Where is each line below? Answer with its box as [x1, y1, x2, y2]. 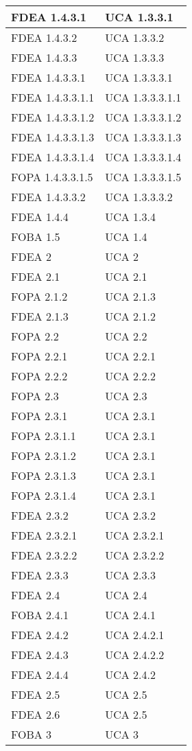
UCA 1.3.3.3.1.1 [105, 89, 182, 105]
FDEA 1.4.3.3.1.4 [11, 149, 95, 165]
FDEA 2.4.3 [11, 647, 69, 662]
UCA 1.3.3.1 [105, 9, 173, 25]
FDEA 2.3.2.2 [11, 547, 77, 563]
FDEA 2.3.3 [11, 567, 69, 583]
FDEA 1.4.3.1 [11, 9, 86, 25]
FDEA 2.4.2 [11, 627, 69, 643]
